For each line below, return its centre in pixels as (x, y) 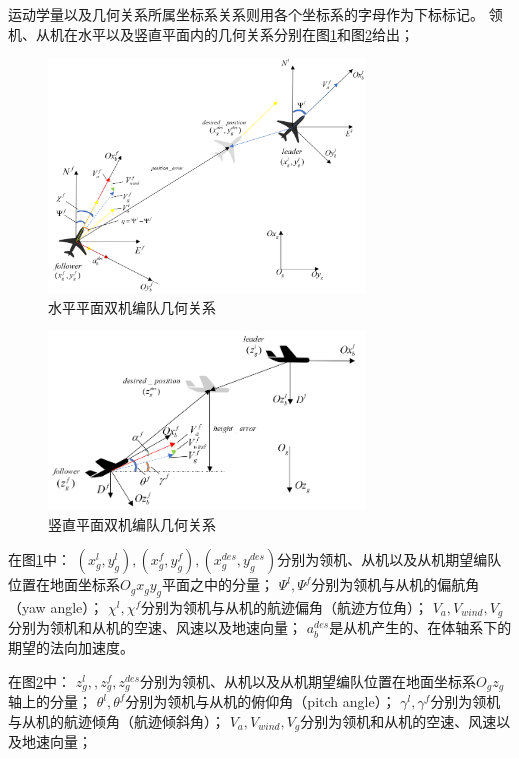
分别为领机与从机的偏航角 (395, 584)
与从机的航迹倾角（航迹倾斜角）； (116, 720)
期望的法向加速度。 (71, 647)
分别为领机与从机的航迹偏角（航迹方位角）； (284, 606)
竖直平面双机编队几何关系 (132, 523)
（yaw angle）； (56, 606)
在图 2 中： (39, 680)
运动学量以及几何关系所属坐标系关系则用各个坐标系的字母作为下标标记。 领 (255, 14)
